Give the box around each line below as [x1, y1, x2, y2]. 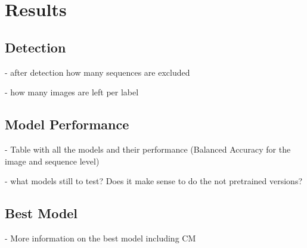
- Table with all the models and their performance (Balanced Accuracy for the [5, 142, 291, 155]
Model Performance [5, 115, 129, 134]
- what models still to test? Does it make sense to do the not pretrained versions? [5, 175, 303, 187]
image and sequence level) [5, 154, 100, 167]
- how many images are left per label [5, 86, 139, 98]
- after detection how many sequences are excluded [5, 66, 190, 78]
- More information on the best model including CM [5, 231, 196, 244]
